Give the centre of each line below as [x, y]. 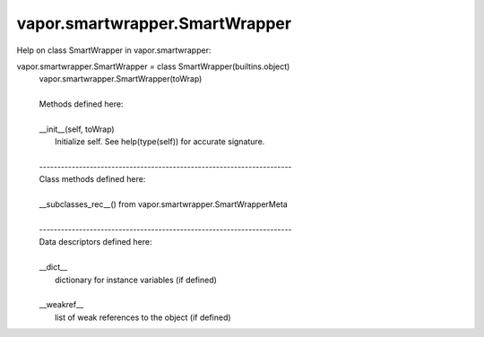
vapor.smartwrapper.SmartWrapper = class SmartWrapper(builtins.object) [153, 66]
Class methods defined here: [92, 179]
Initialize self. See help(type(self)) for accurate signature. [160, 142]
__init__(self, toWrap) [77, 129]
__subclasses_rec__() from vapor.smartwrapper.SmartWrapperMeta [164, 204]
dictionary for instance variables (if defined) [136, 280]
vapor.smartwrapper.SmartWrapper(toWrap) [121, 79]
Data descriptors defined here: [95, 242]
